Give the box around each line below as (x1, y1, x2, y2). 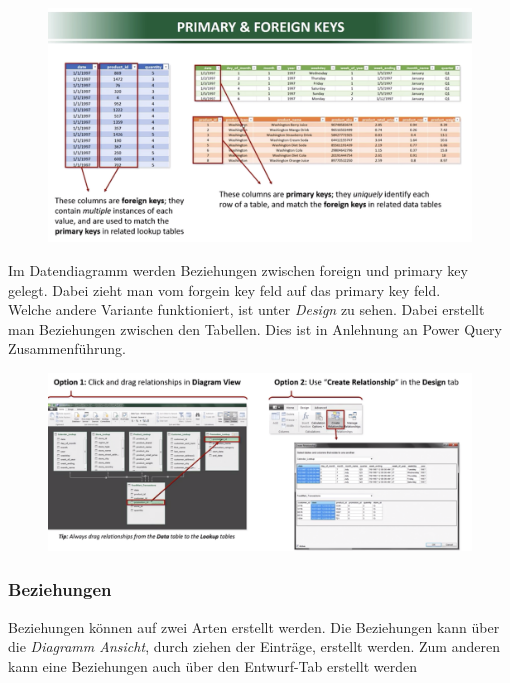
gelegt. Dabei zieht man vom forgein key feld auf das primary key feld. (8, 279, 441, 300)
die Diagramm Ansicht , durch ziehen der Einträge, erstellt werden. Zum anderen (8, 636, 500, 657)
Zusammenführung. (8, 338, 126, 359)
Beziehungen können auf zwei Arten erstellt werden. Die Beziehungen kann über (8, 616, 500, 637)
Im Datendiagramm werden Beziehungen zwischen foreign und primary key (8, 259, 468, 280)
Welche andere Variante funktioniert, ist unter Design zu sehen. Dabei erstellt (8, 299, 485, 320)
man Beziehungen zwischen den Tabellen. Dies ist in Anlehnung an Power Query (8, 318, 502, 339)
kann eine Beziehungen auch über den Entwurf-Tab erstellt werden (8, 655, 417, 676)
